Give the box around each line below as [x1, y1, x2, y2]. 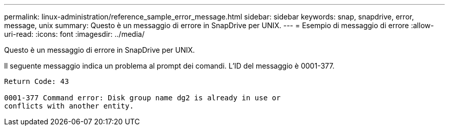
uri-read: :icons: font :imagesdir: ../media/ [4, 30, 145, 38]
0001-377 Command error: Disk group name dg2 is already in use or [4, 94, 281, 102]
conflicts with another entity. [4, 102, 134, 110]
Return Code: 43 [4, 77, 69, 85]
